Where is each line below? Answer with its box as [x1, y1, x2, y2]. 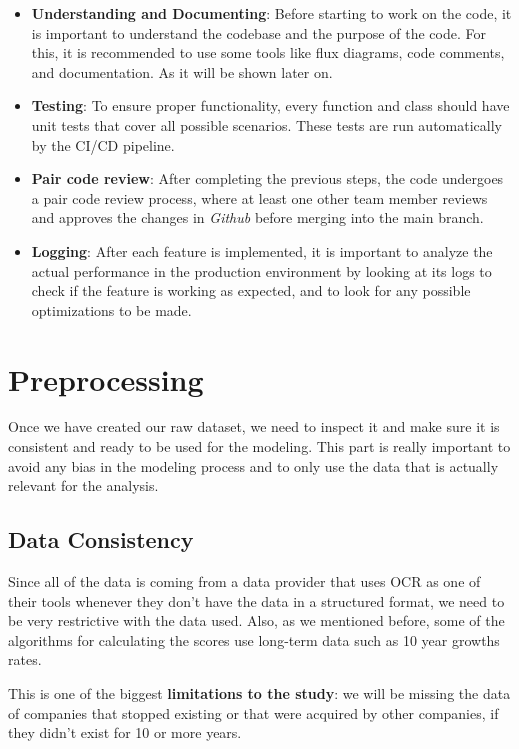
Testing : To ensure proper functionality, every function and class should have [31, 95, 510, 116]
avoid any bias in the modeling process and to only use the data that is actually [8, 455, 499, 476]
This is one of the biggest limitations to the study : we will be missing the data [8, 682, 511, 703]
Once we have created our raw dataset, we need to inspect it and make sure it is [8, 416, 500, 437]
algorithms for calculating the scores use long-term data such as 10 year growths [8, 629, 500, 650]
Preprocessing [8, 358, 204, 399]
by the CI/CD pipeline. [31, 134, 175, 155]
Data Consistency [8, 524, 194, 555]
